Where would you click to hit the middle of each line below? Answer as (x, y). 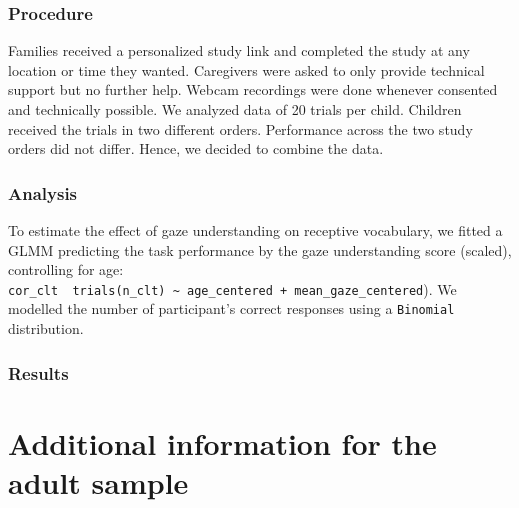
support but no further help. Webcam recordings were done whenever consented (253, 89)
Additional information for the (222, 442)
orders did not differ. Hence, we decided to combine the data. (196, 148)
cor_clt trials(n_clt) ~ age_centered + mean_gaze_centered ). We (232, 288)
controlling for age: (66, 269)
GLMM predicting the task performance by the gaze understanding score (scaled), (260, 249)
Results (38, 372)
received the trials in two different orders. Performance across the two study (240, 128)
